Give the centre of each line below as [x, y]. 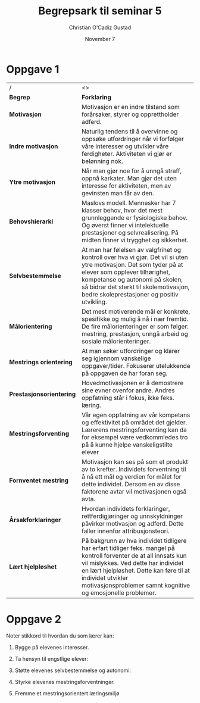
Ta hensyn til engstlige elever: [51, 658]
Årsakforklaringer [35, 520]
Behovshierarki [31, 221]
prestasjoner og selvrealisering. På [130, 232]
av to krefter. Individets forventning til [134, 469]
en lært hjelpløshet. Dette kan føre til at [136, 570]
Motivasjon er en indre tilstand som [130, 107]
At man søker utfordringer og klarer [131, 351]
